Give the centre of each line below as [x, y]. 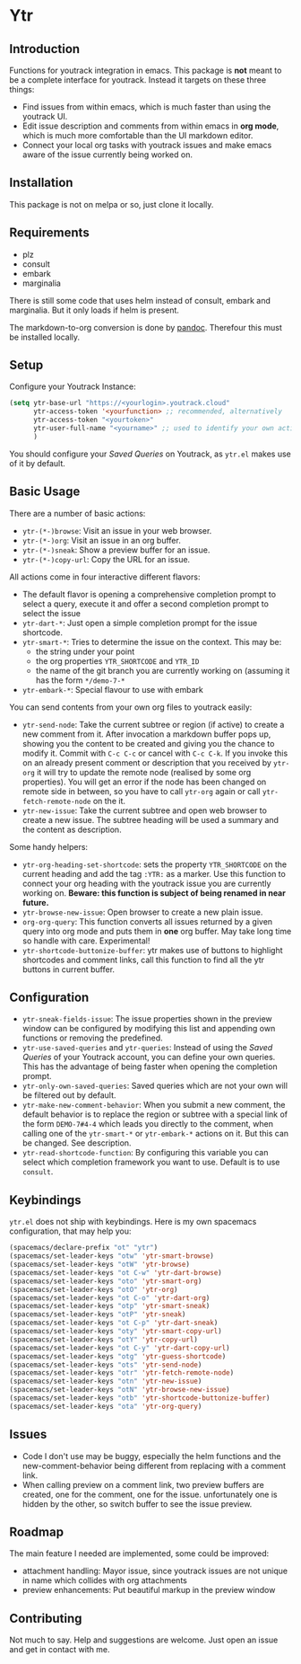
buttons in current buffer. [68, 969]
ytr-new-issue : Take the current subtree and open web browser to [144, 810]
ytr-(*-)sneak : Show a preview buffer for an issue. [116, 550]
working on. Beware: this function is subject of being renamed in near [154, 893]
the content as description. [72, 829]
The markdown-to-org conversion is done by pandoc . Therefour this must [146, 327]
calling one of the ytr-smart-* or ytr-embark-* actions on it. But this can [155, 1134]
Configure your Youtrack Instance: [73, 386]
